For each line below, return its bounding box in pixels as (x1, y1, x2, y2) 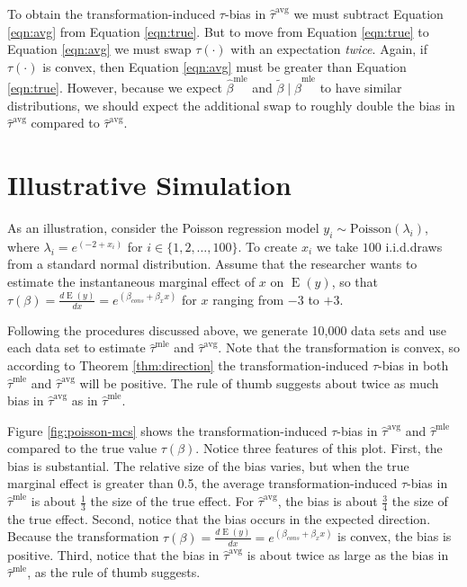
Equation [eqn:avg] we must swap (7, 40, 192, 58)
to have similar (319, 78, 402, 97)
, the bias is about (277, 492, 378, 511)
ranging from (212, 289, 284, 308)
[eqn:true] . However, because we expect (7, 78, 222, 97)
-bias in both (378, 355, 449, 374)
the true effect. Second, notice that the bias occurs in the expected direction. (7, 509, 431, 528)
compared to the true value (7, 439, 157, 458)
